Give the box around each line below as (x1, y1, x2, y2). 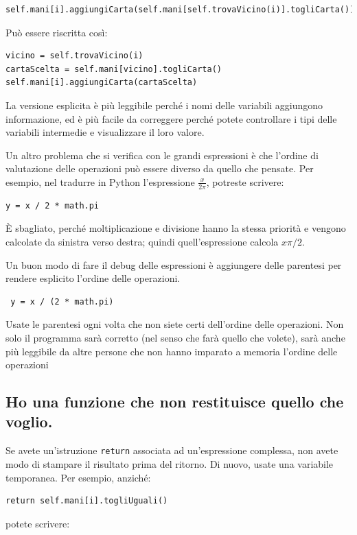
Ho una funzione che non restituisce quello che (5, 391, 344, 412)
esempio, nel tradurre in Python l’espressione (5, 174, 195, 189)
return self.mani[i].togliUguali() (5, 496, 168, 506)
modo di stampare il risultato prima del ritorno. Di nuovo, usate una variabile (5, 456, 334, 471)
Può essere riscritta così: (5, 25, 108, 39)
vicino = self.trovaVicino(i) (5, 51, 143, 61)
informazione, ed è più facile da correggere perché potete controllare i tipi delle (5, 111, 337, 126)
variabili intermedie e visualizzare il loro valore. (5, 125, 205, 139)
